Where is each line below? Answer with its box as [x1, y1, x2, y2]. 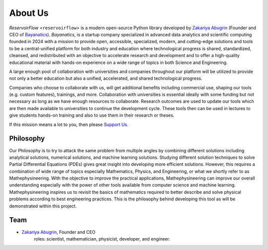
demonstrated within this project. [9, 203, 77, 209]
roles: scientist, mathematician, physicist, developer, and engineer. [34, 236, 171, 242]
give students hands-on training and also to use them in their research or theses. [9, 112, 175, 119]
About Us [9, 7, 49, 18]
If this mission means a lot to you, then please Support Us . [9, 122, 129, 127]
